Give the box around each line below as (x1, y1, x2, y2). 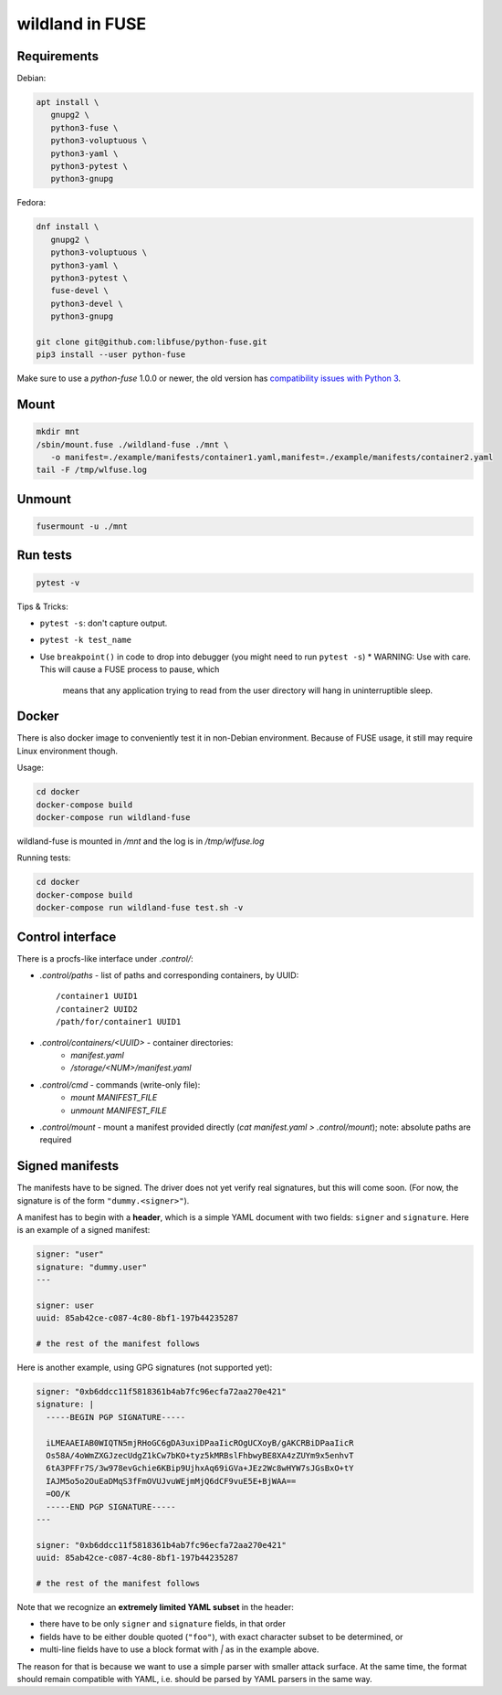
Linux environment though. (16, 745, 119, 756)
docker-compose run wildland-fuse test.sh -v (36, 902, 244, 913)
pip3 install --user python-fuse (36, 350, 186, 360)
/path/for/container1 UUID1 (56, 1016, 182, 1027)
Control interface (16, 929, 117, 944)
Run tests (16, 548, 72, 563)
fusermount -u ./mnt (36, 521, 128, 532)
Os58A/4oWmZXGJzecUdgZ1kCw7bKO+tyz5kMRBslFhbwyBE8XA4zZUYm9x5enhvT (46, 1450, 354, 1461)
